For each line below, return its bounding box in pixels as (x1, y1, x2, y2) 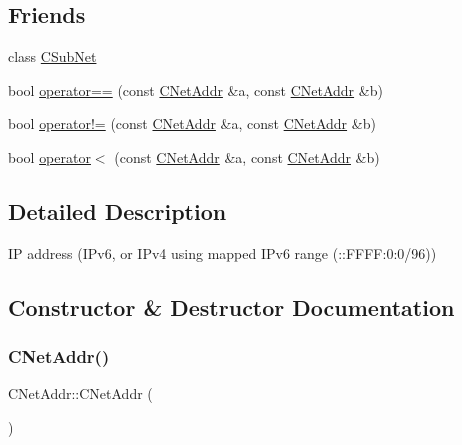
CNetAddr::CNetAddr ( (8, 383, 153, 404)
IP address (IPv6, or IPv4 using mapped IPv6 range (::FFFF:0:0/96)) (8, 242, 437, 263)
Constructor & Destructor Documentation (8, 291, 455, 322)
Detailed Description (8, 195, 227, 226)
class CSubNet (8, 46, 97, 67)
